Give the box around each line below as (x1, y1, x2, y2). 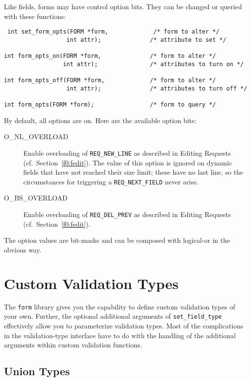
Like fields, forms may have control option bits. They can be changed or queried (4, 1, 242, 11)
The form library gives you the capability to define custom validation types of (4, 301, 235, 311)
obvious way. (4, 244, 42, 254)
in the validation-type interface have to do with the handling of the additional (4, 330, 236, 340)
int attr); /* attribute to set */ (66, 36, 227, 43)
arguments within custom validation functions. (4, 340, 142, 350)
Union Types (4, 363, 70, 379)
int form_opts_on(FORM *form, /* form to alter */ (4, 53, 216, 60)
